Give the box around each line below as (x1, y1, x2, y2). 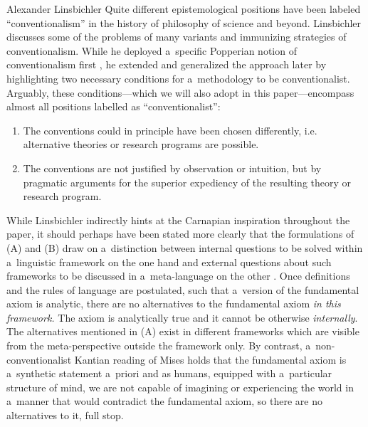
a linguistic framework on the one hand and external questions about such (6, 254, 332, 269)
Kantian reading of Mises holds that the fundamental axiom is (74, 352, 347, 367)
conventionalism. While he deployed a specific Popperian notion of (6, 43, 297, 58)
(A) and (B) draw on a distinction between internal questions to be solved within (6, 240, 363, 255)
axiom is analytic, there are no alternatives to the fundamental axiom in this (6, 296, 341, 311)
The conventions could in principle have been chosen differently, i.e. (23, 122, 317, 137)
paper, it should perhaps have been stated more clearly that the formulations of (6, 226, 354, 241)
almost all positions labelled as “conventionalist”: (6, 99, 221, 114)
